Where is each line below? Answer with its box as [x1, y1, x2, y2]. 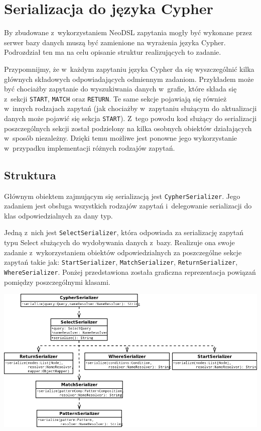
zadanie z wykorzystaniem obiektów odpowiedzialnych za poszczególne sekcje [4, 247, 242, 257]
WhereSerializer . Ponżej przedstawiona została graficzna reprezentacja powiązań [4, 266, 256, 277]
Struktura [4, 167, 56, 182]
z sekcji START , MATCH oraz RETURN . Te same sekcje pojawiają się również [4, 93, 227, 103]
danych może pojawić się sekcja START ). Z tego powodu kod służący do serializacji [4, 113, 257, 123]
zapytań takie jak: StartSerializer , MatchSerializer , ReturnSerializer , [4, 257, 238, 267]
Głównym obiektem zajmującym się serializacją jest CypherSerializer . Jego [4, 190, 240, 201]
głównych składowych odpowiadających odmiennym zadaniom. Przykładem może [4, 73, 254, 84]
